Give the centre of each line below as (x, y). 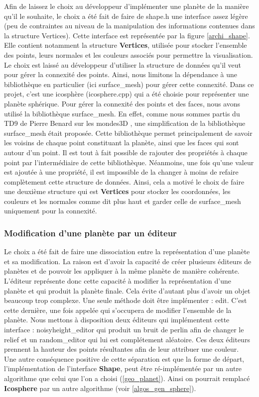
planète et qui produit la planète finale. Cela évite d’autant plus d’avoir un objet (127, 290)
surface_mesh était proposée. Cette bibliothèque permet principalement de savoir (128, 133)
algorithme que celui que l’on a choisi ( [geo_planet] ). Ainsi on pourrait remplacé (127, 378)
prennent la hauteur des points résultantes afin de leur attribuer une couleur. (122, 349)
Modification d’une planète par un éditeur (90, 233)
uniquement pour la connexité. (51, 211)
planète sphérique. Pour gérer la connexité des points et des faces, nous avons (122, 103)
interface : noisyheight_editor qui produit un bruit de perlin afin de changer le (124, 330)
